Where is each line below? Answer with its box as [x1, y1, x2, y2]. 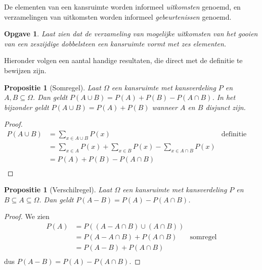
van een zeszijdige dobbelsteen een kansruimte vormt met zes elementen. [4, 38, 227, 48]
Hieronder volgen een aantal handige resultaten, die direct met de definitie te [4, 55, 243, 66]
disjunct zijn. [205, 101, 246, 112]
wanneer [152, 101, 178, 112]
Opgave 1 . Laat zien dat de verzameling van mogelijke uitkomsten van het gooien [4, 28, 258, 39]
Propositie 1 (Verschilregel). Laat [4, 184, 112, 195]
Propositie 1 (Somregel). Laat [4, 82, 101, 92]
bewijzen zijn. [4, 65, 47, 75]
